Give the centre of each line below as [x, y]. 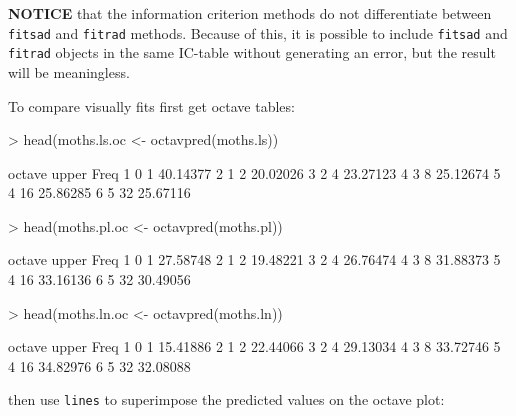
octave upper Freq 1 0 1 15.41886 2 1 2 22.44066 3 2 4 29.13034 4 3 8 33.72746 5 [254, 346]
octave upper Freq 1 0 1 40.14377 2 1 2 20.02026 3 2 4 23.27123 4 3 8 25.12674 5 [254, 172]
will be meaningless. [69, 71]
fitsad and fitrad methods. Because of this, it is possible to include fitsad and [258, 32]
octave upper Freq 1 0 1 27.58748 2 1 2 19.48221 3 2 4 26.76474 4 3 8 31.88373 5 [254, 259]
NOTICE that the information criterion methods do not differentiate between [250, 13]
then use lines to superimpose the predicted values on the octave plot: [226, 399]
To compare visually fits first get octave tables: [151, 105]
